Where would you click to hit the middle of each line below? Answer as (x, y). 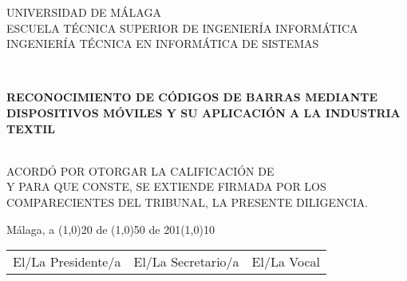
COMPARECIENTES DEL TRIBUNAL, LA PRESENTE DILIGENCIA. (188, 202)
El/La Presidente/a (67, 262)
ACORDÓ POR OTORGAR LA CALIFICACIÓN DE (140, 170)
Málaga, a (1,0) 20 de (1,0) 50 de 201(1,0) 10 (111, 229)
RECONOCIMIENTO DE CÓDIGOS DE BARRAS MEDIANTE (192, 97)
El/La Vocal (286, 262)
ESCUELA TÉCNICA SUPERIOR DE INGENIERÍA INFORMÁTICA (182, 28)
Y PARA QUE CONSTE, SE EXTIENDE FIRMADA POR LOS (166, 186)
